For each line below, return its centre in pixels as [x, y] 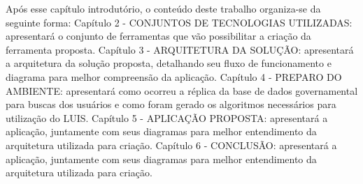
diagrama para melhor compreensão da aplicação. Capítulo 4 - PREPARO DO [174, 76]
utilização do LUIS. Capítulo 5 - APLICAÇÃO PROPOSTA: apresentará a [167, 117]
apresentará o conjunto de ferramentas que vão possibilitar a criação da [158, 36]
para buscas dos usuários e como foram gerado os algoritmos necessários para [171, 104]
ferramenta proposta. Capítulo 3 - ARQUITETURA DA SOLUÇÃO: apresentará [180, 49]
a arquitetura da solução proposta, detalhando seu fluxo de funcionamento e [169, 63]
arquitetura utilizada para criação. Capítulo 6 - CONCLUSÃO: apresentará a [171, 145]
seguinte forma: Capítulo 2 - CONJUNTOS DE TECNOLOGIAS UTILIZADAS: [179, 22]
